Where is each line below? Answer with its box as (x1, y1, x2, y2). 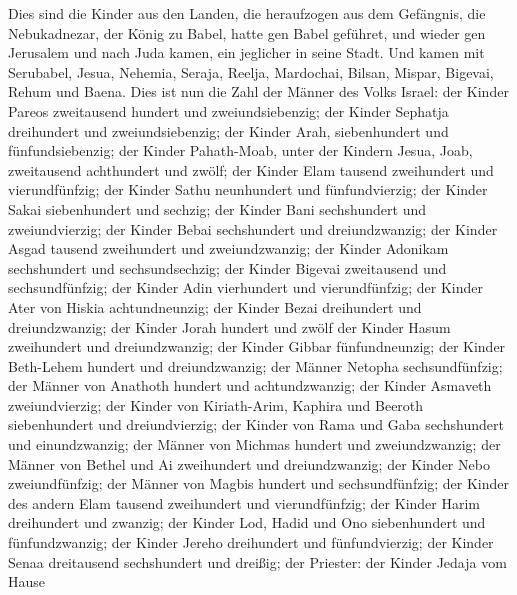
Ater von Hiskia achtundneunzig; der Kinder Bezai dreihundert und (8, 296, 422, 317)
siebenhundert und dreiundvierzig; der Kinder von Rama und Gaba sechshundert (8, 414, 504, 435)
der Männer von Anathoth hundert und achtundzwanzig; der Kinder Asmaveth (8, 375, 492, 396)
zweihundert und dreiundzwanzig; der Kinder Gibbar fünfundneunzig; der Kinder (8, 336, 506, 357)
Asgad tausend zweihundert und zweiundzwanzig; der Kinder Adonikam (8, 238, 449, 259)
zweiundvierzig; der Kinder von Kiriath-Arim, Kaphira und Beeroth (8, 394, 424, 415)
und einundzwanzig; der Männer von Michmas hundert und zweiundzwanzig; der (8, 434, 501, 455)
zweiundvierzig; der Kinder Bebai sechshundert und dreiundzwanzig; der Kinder (8, 218, 498, 239)
